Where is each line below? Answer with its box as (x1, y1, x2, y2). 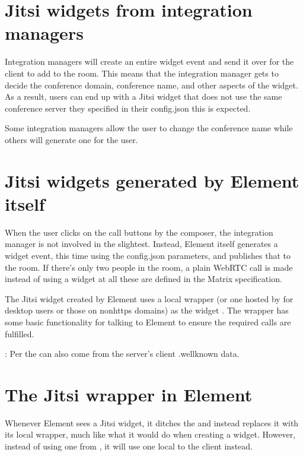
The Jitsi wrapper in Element (5, 382, 253, 406)
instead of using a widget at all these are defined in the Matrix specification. (5, 273, 282, 285)
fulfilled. (5, 327, 34, 340)
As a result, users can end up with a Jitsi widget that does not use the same (5, 90, 282, 103)
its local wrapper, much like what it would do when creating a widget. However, (5, 428, 296, 441)
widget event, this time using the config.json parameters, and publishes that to (5, 249, 291, 261)
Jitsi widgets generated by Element (5, 168, 299, 192)
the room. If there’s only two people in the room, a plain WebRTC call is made (5, 261, 293, 273)
